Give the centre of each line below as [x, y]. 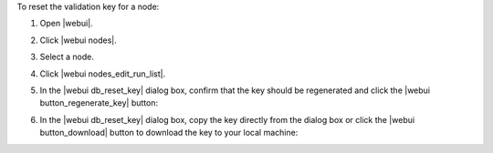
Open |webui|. [66, 24]
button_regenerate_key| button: [99, 103]
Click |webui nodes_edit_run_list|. [103, 74]
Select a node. [67, 57]
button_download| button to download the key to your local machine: [169, 133]
